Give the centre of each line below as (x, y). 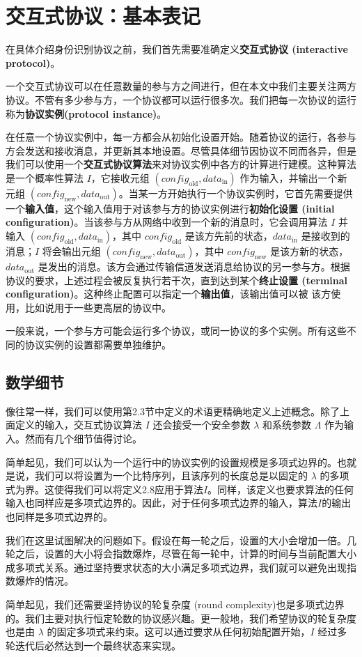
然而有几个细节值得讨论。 (83, 439)
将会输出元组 (71, 251)
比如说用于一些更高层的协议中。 (98, 307)
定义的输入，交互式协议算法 (78, 425)
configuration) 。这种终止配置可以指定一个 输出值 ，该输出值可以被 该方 (168, 294)
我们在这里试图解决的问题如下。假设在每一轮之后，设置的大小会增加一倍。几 (181, 540)
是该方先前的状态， (229, 236)
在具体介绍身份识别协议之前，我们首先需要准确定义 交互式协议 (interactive (177, 49)
